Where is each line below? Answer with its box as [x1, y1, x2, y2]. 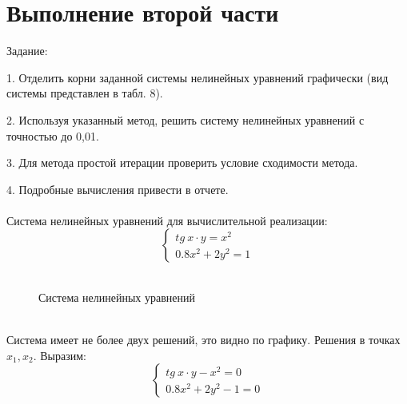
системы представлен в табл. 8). [6, 85, 163, 101]
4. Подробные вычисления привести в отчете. [6, 180, 229, 197]
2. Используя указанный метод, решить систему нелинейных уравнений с [6, 111, 365, 128]
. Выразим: [33, 347, 86, 363]
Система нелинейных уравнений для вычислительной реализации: [6, 212, 328, 228]
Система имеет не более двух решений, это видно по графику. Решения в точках [6, 331, 401, 348]
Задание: [6, 42, 48, 59]
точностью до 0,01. [6, 127, 99, 144]
